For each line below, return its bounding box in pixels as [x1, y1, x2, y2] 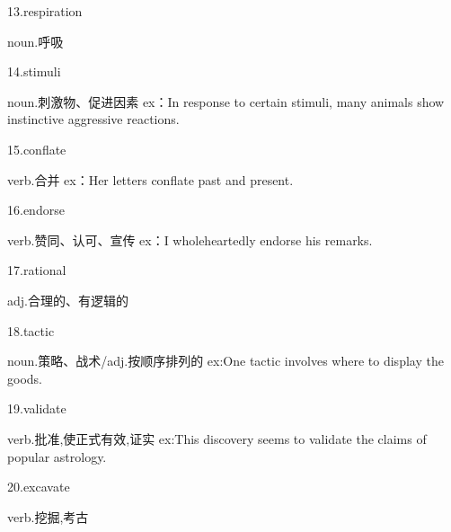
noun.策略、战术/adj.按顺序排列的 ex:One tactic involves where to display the [7, 351, 444, 370]
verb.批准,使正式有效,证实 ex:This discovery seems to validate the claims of [7, 429, 427, 448]
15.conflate [7, 139, 66, 158]
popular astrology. [7, 447, 107, 465]
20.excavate [7, 477, 70, 496]
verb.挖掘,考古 [7, 507, 89, 526]
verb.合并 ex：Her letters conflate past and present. [7, 170, 294, 189]
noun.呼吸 [7, 31, 64, 50]
